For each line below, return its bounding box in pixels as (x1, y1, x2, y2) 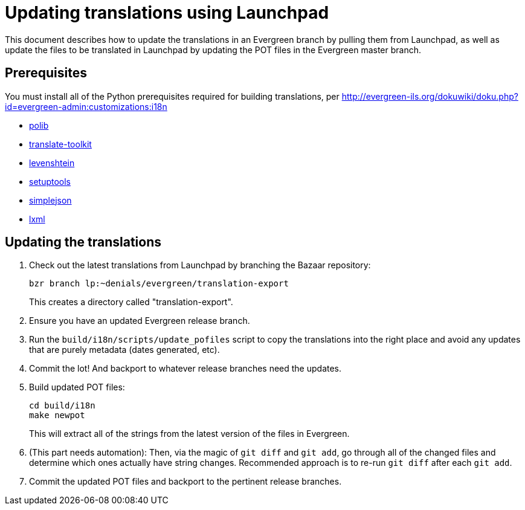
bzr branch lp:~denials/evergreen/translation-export (29, 279, 289, 289)
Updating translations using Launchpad (5, 2, 329, 23)
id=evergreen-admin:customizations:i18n (5, 101, 167, 112)
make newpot (29, 410, 85, 421)
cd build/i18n (29, 401, 95, 411)
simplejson (29, 195, 72, 205)
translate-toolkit (29, 138, 92, 149)
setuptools (29, 176, 71, 187)
